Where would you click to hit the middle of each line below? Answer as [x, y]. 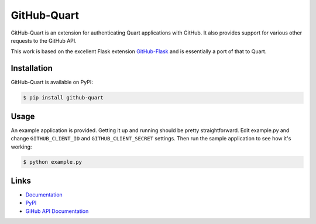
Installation [32, 68]
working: [21, 147]
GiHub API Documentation [57, 211]
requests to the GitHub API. [44, 40]
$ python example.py [52, 162]
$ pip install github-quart [63, 98]
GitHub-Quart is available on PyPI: [52, 82]
